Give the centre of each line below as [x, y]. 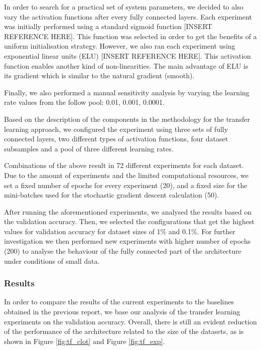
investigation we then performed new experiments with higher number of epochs [127, 241]
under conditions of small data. [52, 260]
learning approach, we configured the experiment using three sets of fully [116, 129]
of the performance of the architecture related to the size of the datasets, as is [124, 331]
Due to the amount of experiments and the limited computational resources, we [126, 175]
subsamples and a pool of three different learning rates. [89, 148]
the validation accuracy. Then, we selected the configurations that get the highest [129, 221]
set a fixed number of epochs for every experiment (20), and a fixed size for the [126, 185]
